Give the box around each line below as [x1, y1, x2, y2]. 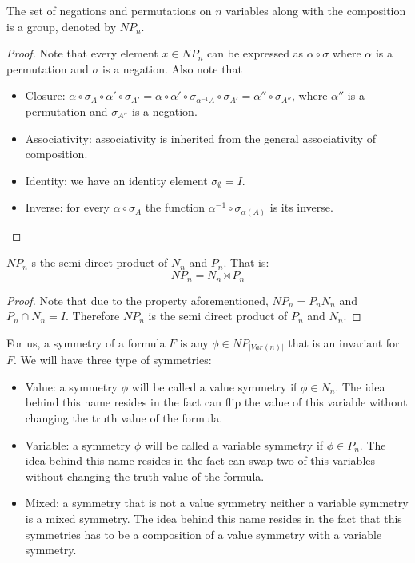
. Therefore [65, 307, 120, 324]
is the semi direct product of [148, 307, 288, 324]
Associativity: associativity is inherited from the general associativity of [25, 129, 376, 146]
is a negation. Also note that [102, 60, 242, 77]
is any [179, 334, 209, 351]
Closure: [25, 87, 66, 104]
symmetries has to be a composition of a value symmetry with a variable [25, 525, 382, 542]
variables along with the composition [225, 2, 406, 18]
